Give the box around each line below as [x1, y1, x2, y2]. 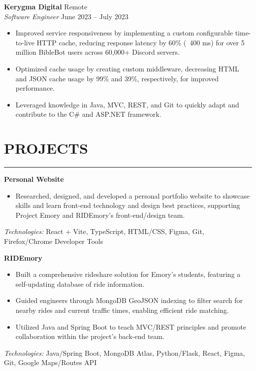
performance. [15, 83, 55, 93]
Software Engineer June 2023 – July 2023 [4, 11, 128, 21]
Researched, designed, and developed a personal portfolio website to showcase [15, 190, 250, 201]
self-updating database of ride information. [15, 278, 145, 289]
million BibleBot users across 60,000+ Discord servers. [15, 47, 180, 57]
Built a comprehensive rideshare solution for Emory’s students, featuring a [15, 269, 241, 279]
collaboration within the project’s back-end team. [15, 331, 165, 341]
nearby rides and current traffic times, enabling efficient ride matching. [15, 305, 229, 315]
